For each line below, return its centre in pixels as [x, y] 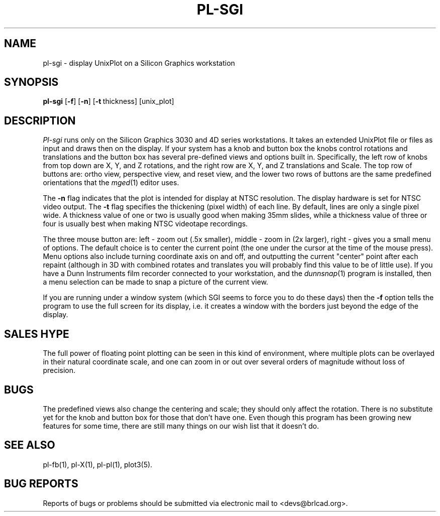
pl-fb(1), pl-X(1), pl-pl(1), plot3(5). [98, 464]
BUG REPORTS [41, 484]
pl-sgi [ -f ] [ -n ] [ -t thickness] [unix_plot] [108, 101]
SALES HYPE [37, 334]
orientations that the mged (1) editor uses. [111, 183]
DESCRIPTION [40, 120]
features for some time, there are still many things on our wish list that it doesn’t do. [181, 426]
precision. [59, 370]
